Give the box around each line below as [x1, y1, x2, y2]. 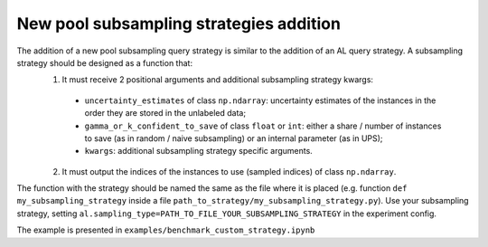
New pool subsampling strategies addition [16, 14, 341, 33]
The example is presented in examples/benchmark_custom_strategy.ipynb [16, 224, 315, 235]
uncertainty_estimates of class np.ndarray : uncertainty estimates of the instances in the [84, 95, 436, 106]
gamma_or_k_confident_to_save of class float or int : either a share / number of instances [84, 120, 442, 131]
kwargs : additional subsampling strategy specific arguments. [84, 146, 314, 157]
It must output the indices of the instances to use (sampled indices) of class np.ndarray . [61, 166, 397, 176]
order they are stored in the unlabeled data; [84, 108, 247, 119]
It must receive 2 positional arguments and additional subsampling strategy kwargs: [61, 74, 374, 85]
